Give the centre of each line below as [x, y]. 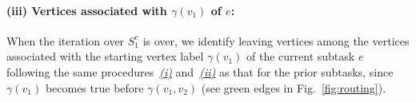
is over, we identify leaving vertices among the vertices [276, 40]
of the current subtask [301, 56]
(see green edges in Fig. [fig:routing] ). [294, 87]
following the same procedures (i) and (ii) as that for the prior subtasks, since [200, 71]
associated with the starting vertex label [105, 56]
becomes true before [94, 87]
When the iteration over [66, 40]
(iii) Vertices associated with [87, 10]
